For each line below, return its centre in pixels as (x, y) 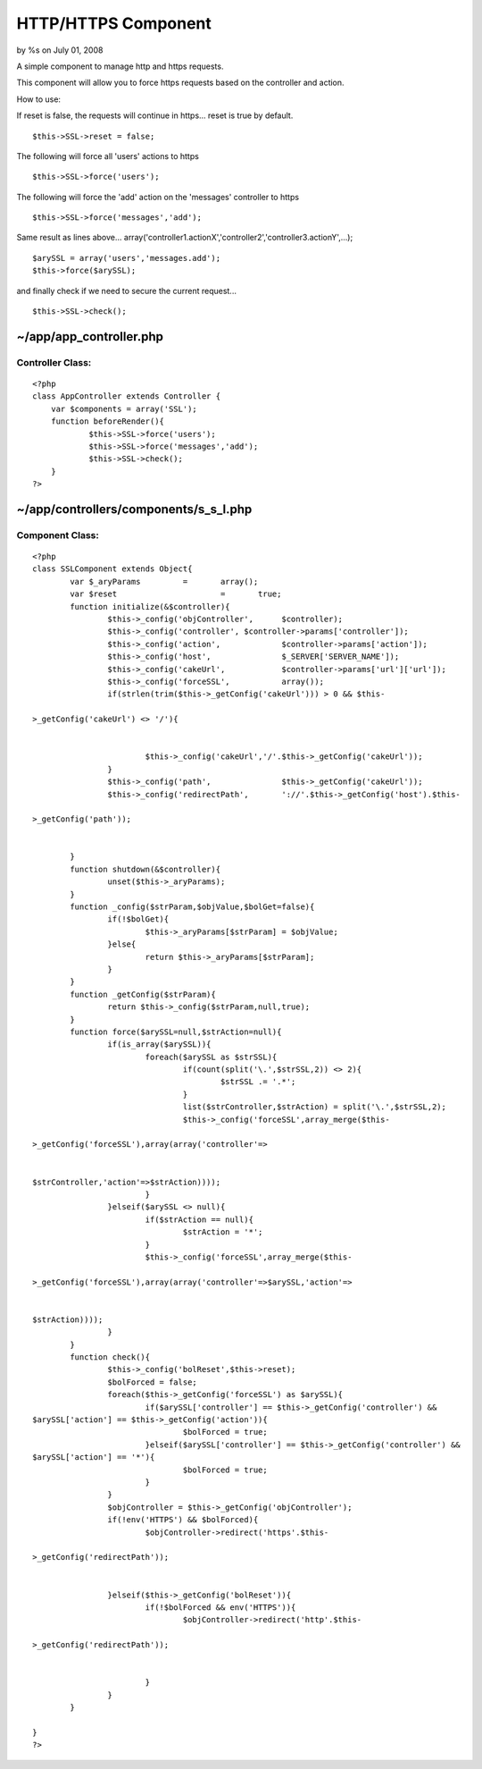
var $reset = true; (176, 594)
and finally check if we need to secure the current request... (126, 291)
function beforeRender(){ (108, 421)
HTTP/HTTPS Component (114, 23)
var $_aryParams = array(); (164, 581)
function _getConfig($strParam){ (143, 994)
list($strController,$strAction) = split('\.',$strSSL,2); (314, 1107)
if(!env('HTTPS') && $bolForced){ (183, 1520)
